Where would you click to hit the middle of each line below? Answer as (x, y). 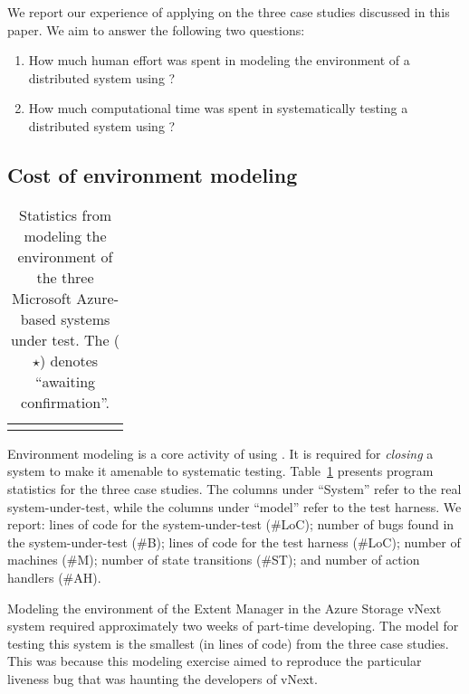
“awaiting (65, 381)
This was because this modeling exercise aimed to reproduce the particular (215, 661)
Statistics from (65, 214)
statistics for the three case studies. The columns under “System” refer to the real (234, 488)
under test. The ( (65, 339)
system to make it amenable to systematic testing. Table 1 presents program (220, 471)
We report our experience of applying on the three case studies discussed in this (229, 12)
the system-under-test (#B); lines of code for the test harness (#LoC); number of (234, 542)
